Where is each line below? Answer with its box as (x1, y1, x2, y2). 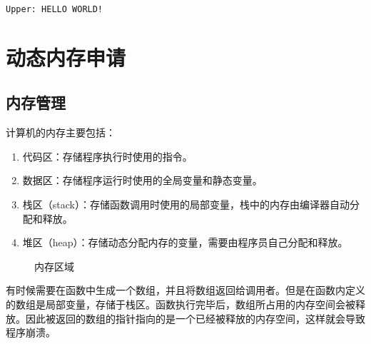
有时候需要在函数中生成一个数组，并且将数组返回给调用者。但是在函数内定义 (6, 283, 365, 298)
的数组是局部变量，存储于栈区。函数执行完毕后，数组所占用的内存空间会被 (6, 296, 355, 311)
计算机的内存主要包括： (6, 125, 116, 140)
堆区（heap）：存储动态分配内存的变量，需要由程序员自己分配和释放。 (22, 235, 348, 250)
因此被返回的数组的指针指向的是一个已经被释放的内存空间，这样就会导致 (25, 310, 365, 325)
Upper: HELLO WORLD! (6, 4, 103, 14)
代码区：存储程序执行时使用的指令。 (22, 148, 193, 163)
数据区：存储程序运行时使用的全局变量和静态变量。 (22, 173, 263, 188)
